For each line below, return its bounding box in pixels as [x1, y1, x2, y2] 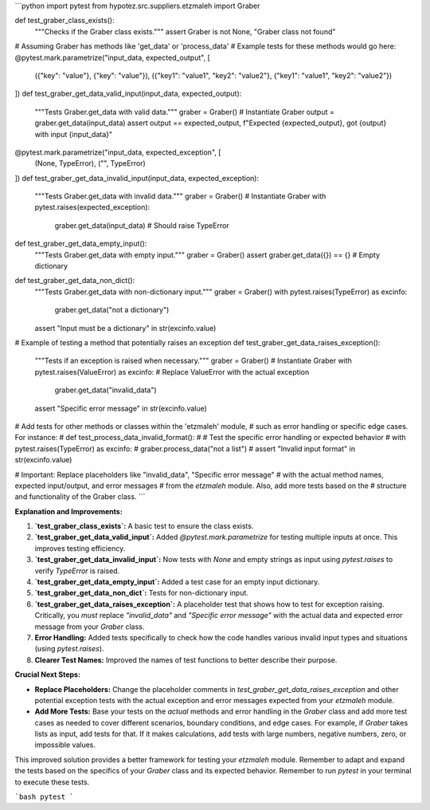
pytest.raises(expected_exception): [34, 202, 150, 212]
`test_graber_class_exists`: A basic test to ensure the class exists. [34, 521, 254, 531]
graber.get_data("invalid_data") [54, 385, 157, 395]
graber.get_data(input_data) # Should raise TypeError [54, 220, 230, 230]
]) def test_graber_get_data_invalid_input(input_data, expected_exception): [14, 173, 259, 183]
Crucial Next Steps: [14, 670, 81, 679]
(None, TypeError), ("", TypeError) [34, 159, 147, 168]
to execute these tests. [14, 777, 90, 787]
